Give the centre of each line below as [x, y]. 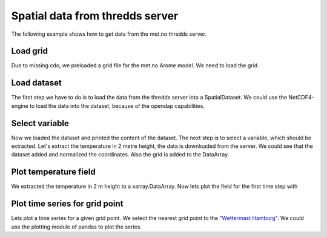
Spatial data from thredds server [95, 16]
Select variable [40, 123]
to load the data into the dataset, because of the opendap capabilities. [117, 105]
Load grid [30, 51]
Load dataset [36, 83]
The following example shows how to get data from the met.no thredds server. [109, 34]
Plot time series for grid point [67, 204]
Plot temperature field [54, 172]
